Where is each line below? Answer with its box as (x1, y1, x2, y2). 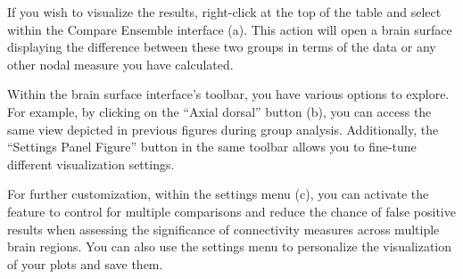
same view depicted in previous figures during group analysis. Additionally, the (7, 119, 439, 138)
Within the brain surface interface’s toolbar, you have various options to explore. (7, 85, 450, 103)
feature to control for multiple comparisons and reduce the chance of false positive (7, 201, 456, 220)
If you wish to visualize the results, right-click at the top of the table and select (7, 3, 442, 21)
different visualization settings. (7, 154, 175, 173)
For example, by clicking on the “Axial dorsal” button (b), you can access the (7, 102, 432, 120)
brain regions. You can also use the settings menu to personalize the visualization (7, 237, 452, 256)
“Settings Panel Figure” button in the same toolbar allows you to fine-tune (7, 137, 417, 156)
